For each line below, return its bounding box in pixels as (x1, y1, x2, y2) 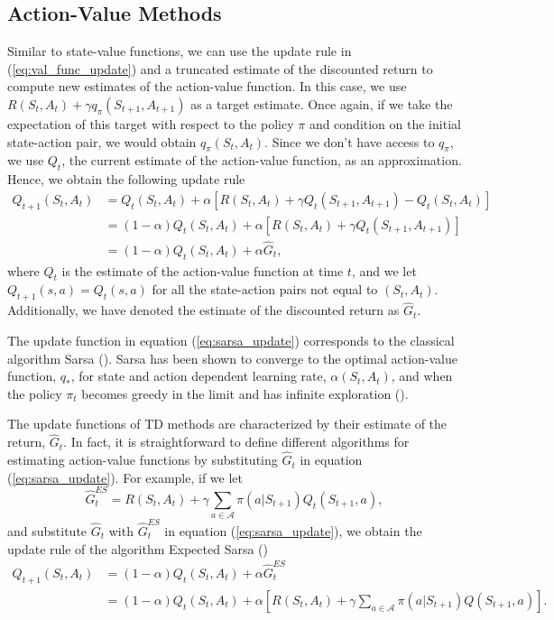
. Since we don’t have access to (264, 132, 435, 151)
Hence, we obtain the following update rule (7, 170, 245, 189)
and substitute (7, 522, 88, 541)
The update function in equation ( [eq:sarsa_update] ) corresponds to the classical (7, 331, 455, 350)
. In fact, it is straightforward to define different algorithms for (63, 432, 410, 451)
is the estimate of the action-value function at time (61, 261, 344, 280)
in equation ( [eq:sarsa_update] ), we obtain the (164, 522, 422, 541)
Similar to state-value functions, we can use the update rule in (7, 42, 352, 60)
